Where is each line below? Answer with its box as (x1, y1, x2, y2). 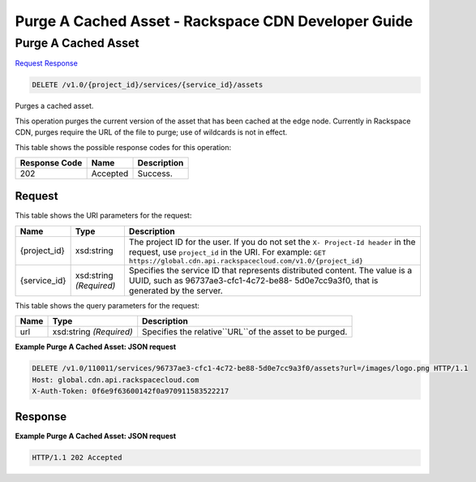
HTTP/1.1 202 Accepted (32, 453, 122, 463)
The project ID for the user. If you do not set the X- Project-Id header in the (128, 236, 416, 247)
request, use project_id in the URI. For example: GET (128, 246, 326, 257)
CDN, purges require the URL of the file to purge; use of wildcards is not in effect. (15, 127, 288, 137)
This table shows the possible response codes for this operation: (15, 142, 232, 152)
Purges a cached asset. (15, 101, 94, 111)
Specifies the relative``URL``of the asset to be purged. (142, 326, 348, 338)
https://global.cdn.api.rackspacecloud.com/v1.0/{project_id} (128, 256, 364, 265)
